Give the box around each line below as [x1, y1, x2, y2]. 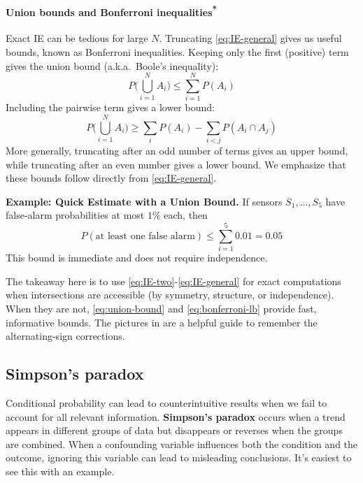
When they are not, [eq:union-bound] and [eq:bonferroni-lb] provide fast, [6, 301, 317, 315]
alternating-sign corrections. [6, 329, 125, 343]
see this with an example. [6, 463, 115, 478]
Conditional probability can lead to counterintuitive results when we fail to [6, 395, 327, 410]
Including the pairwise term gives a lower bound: [6, 100, 215, 115]
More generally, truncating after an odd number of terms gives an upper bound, [6, 143, 348, 158]
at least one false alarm [95, 231, 195, 241]
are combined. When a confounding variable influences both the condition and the [6, 436, 358, 451]
